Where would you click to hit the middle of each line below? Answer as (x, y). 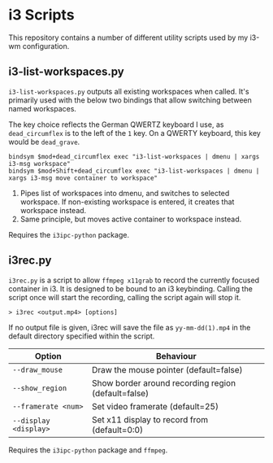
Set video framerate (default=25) (156, 406)
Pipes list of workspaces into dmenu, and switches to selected (125, 193)
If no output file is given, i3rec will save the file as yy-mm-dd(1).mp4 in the (130, 327)
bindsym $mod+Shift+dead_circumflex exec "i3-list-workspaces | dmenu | (134, 171)
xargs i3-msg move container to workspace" (83, 178)
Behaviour (176, 356)
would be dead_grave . (44, 142)
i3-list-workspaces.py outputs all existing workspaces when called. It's (129, 91)
